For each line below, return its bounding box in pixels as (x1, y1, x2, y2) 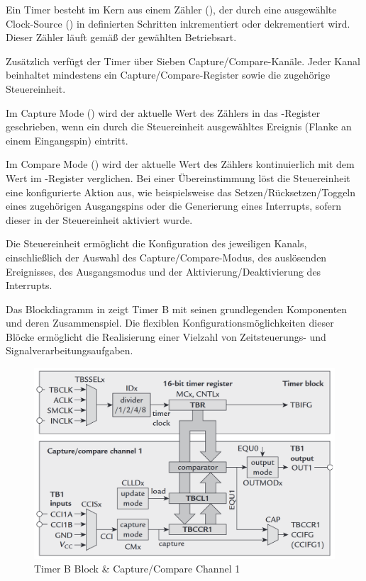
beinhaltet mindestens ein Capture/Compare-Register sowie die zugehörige (6, 67, 331, 82)
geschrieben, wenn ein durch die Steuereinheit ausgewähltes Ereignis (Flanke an (6, 119, 352, 134)
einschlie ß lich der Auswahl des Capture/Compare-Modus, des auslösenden (6, 249, 327, 264)
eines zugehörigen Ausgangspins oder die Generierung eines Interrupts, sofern (6, 198, 342, 213)
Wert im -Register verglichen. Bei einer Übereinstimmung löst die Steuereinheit (6, 170, 350, 185)
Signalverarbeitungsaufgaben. (6, 343, 133, 358)
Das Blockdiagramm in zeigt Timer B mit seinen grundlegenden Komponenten (6, 301, 348, 316)
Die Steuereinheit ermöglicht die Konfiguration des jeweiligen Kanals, (6, 236, 307, 251)
